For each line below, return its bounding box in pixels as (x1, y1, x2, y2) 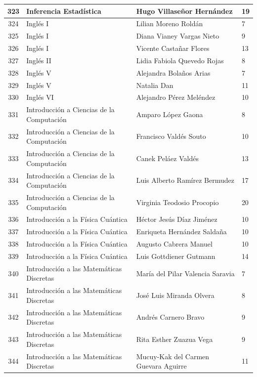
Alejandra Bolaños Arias (136, 67, 211, 78)
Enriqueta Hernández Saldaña (136, 226, 227, 237)
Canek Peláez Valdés (136, 153, 199, 163)
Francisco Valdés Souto (136, 131, 206, 141)
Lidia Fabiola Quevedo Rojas (136, 55, 224, 65)
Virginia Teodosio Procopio (136, 197, 219, 207)
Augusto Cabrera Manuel (136, 239, 213, 249)
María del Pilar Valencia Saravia (136, 268, 235, 278)
